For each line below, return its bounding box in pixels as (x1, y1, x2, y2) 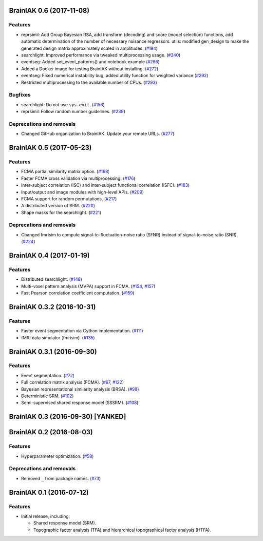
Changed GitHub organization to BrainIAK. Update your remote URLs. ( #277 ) (21, 131, 175, 136)
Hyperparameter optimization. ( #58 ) (21, 453, 94, 459)
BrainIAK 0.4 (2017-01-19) (9, 251, 90, 260)
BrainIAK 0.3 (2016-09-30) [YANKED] (9, 412, 126, 421)
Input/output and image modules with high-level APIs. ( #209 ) (21, 189, 144, 195)
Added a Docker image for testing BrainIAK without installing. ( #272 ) (21, 66, 159, 72)
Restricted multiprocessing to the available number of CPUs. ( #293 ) (21, 79, 158, 85)
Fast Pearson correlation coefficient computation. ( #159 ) (21, 290, 135, 296)
